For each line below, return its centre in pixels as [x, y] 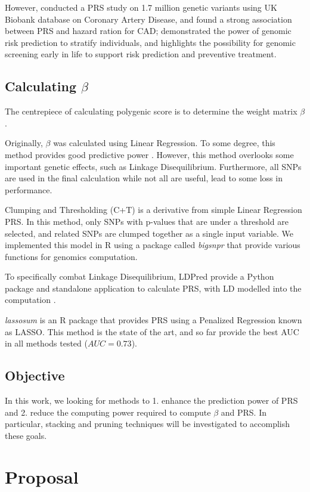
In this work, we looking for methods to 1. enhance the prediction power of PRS [151, 400]
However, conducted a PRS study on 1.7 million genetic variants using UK [141, 7]
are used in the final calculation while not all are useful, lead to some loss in [144, 178]
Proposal [42, 476]
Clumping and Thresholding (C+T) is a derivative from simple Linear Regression [154, 210]
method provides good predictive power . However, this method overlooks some [149, 154]
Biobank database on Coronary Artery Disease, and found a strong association [148, 19]
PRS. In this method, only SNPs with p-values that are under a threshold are [147, 221]
